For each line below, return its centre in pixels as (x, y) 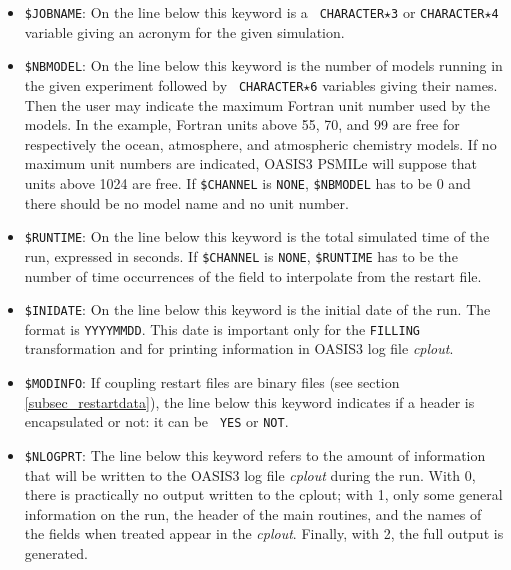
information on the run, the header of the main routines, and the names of (253, 513)
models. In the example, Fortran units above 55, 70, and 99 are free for (242, 124)
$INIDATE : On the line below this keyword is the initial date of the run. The (257, 309)
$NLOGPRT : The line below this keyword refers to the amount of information (255, 454)
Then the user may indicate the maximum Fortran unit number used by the (257, 104)
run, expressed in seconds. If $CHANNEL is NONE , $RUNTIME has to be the (241, 255)
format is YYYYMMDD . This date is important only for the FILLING (222, 328)
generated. (56, 552)
